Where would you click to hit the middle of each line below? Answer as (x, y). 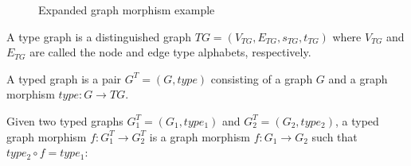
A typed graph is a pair (64, 78)
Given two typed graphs (65, 120)
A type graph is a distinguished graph (99, 36)
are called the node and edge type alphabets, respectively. (170, 52)
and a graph (358, 78)
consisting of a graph (262, 78)
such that (335, 136)
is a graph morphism (200, 136)
